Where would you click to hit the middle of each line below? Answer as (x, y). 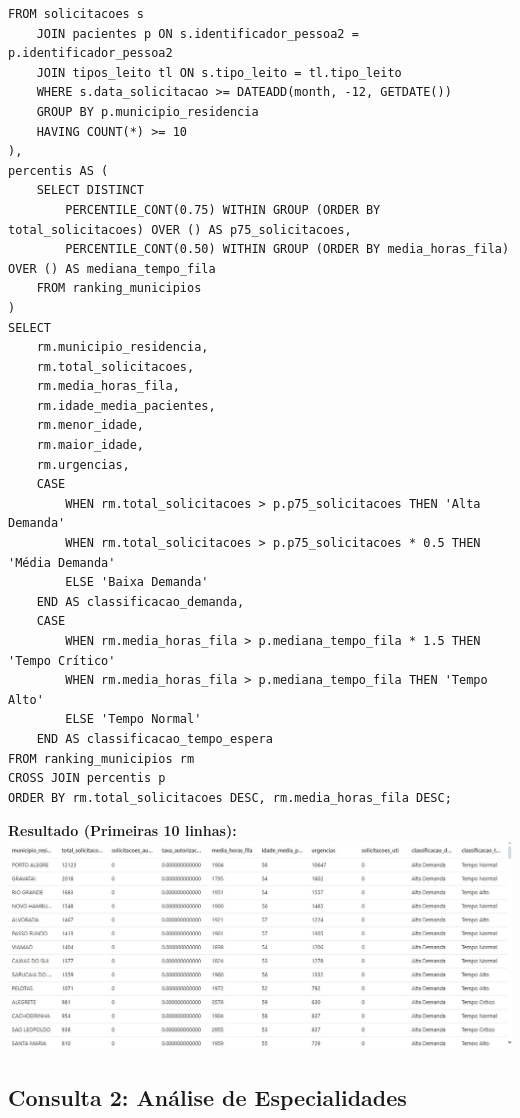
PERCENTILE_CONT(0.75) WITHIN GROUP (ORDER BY (223, 209)
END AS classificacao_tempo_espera (154, 738)
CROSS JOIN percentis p (87, 778)
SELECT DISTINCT (90, 190)
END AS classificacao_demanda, (140, 601)
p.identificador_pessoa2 (90, 53)
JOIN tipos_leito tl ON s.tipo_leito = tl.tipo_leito (219, 72)
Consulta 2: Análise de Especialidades (207, 1097)
